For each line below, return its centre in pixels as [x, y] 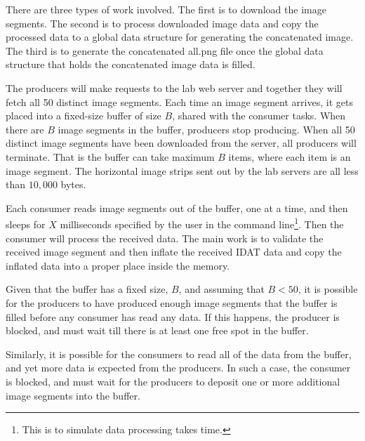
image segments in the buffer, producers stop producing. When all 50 [206, 129]
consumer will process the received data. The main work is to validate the [165, 238]
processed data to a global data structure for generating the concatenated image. [180, 37]
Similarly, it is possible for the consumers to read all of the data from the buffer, [179, 354]
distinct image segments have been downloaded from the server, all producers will [181, 143]
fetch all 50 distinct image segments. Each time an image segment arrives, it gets [179, 101]
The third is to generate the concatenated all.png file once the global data [165, 50]
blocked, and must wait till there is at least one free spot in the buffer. [157, 330]
